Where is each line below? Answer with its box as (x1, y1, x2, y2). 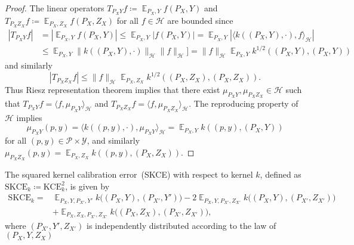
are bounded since (167, 14, 233, 26)
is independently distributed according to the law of (87, 219, 276, 231)
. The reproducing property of (189, 97, 298, 110)
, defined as (260, 168, 301, 181)
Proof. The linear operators (5, 2, 104, 14)
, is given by (65, 179, 110, 192)
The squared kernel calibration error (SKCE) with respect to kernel (5, 168, 253, 181)
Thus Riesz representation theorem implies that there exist (5, 83, 220, 96)
